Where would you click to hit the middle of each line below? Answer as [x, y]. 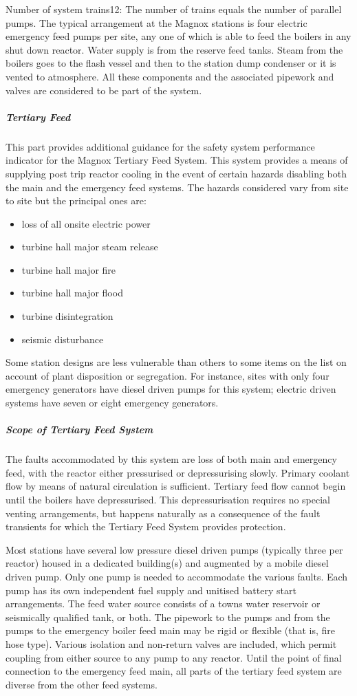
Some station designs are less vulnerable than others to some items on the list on [176, 362]
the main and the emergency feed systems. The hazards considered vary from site [177, 187]
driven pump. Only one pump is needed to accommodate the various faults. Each [177, 576]
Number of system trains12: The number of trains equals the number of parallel [174, 9]
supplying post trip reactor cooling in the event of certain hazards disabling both [176, 173]
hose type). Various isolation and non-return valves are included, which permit [171, 643]
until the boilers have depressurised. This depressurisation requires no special [168, 499]
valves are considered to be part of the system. [104, 90]
